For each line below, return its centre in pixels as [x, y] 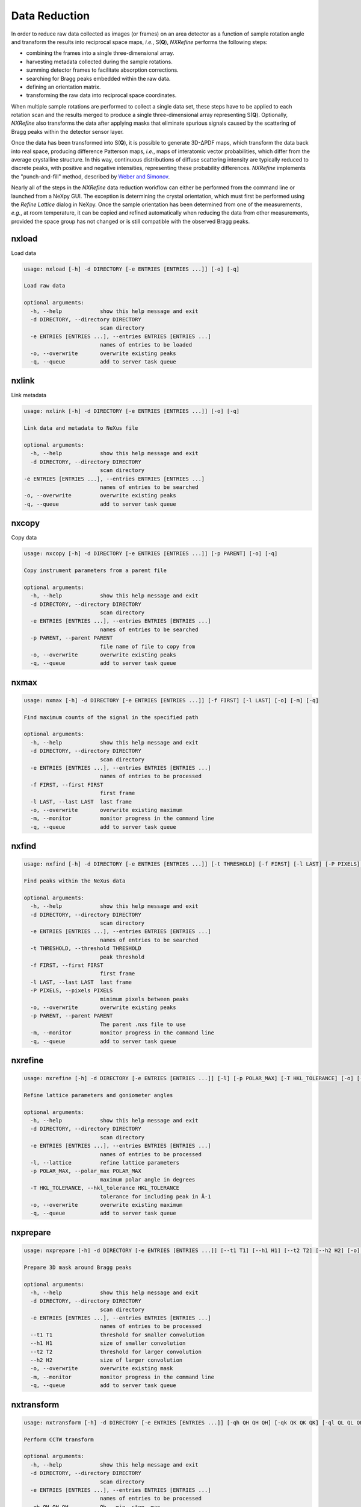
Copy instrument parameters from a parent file [95, 570]
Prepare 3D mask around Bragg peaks [78, 1267]
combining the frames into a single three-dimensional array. [100, 53]
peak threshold [122, 957]
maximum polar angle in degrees [147, 1179]
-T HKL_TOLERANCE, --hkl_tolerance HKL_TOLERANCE [105, 1188]
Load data [23, 253]
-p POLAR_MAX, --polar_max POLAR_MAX [86, 1171]
